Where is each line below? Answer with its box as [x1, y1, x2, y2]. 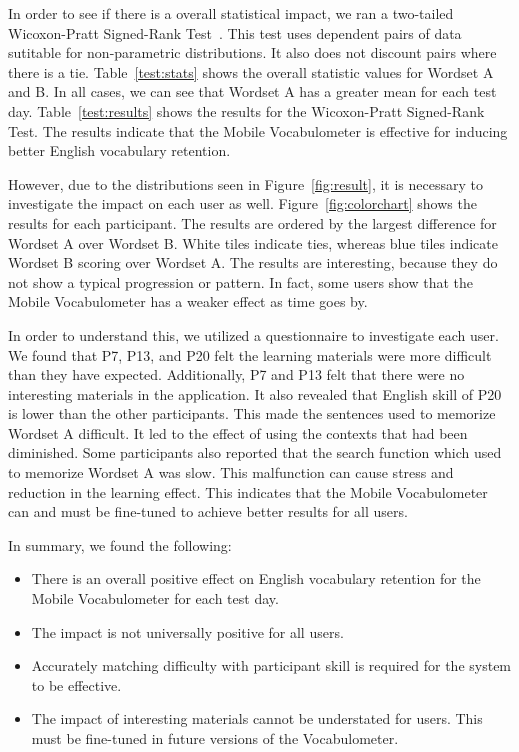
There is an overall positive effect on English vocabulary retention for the [31, 568, 481, 589]
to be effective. [31, 674, 122, 695]
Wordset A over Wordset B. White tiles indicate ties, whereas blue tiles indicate [8, 232, 498, 253]
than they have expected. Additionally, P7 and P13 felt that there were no [8, 364, 465, 385]
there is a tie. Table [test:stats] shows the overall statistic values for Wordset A [8, 61, 494, 82]
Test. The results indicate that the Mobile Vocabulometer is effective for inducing [8, 120, 508, 141]
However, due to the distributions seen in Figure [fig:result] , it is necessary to [8, 173, 483, 194]
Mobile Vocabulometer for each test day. [31, 588, 279, 609]
